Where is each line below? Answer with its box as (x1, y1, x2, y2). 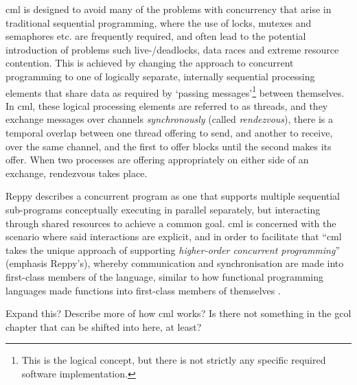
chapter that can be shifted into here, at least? (5, 319, 202, 334)
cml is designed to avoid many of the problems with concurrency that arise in (5, 2, 332, 16)
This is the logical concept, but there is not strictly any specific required (21, 353, 326, 367)
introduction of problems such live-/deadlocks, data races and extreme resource (5, 42, 339, 56)
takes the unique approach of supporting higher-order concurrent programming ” (5, 242, 341, 257)
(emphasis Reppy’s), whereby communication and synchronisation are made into (5, 256, 344, 270)
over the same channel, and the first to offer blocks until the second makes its (5, 139, 332, 153)
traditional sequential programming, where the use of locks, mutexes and (5, 15, 312, 30)
